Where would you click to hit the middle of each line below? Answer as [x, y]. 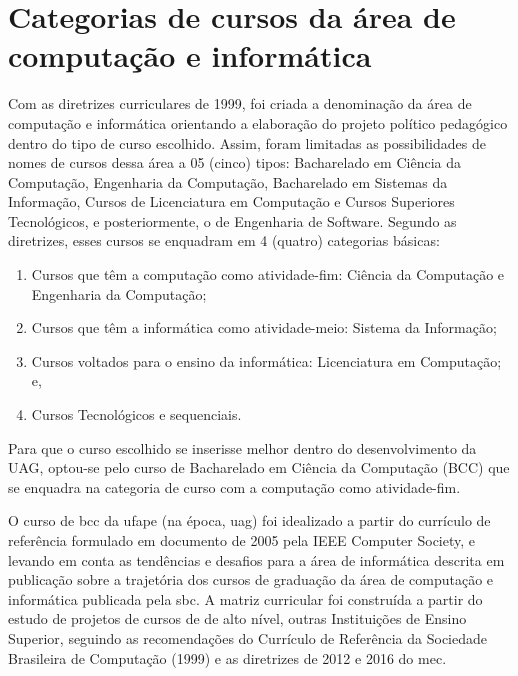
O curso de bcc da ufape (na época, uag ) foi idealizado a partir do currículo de [249, 520]
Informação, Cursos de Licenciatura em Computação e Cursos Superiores [231, 201]
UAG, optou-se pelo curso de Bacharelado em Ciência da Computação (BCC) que [259, 467]
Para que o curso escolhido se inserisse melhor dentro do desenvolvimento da [242, 447]
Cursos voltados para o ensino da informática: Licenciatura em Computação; [266, 360]
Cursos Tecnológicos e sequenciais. [136, 414]
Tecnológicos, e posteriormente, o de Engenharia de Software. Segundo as [232, 220]
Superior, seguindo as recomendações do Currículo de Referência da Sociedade [247, 637]
